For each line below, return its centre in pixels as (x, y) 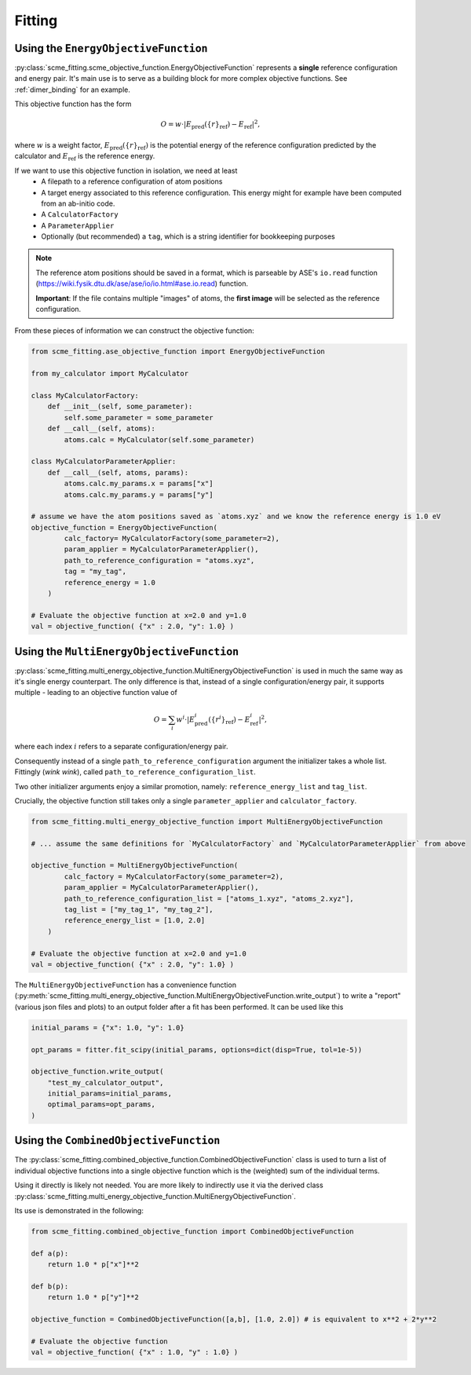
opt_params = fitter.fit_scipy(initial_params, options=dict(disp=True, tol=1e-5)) (197, 1050)
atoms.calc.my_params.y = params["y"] (139, 494)
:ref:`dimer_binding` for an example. (73, 90)
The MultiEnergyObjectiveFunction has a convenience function (126, 985)
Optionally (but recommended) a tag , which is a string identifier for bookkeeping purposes (188, 236)
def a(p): (50, 1253)
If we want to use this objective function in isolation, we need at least (126, 170)
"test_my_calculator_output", (106, 1082)
